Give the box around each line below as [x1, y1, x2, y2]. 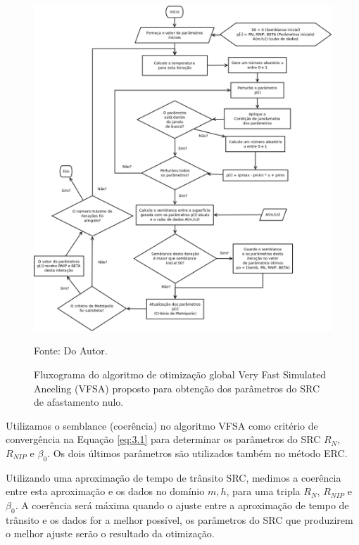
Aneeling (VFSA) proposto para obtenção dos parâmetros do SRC [34, 380, 320, 395]
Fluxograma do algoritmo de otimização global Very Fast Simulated [34, 367, 327, 382]
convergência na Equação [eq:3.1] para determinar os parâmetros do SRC [6, 432, 321, 447]
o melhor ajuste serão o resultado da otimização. [6, 526, 215, 541]
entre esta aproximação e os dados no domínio [6, 484, 205, 499]
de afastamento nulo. [34, 395, 124, 409]
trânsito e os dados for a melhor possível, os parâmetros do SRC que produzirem [6, 512, 353, 527]
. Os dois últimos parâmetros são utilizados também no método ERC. [47, 446, 348, 461]
